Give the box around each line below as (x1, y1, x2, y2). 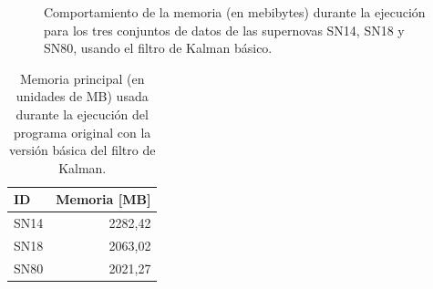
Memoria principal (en (19, 68, 145, 88)
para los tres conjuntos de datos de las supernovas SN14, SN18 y (44, 20, 405, 39)
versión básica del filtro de (8, 140, 156, 160)
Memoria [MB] (56, 190, 151, 209)
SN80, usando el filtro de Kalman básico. (44, 38, 273, 57)
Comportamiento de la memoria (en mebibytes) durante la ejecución (44, 3, 426, 21)
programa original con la (14, 122, 151, 141)
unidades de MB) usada (15, 87, 149, 106)
